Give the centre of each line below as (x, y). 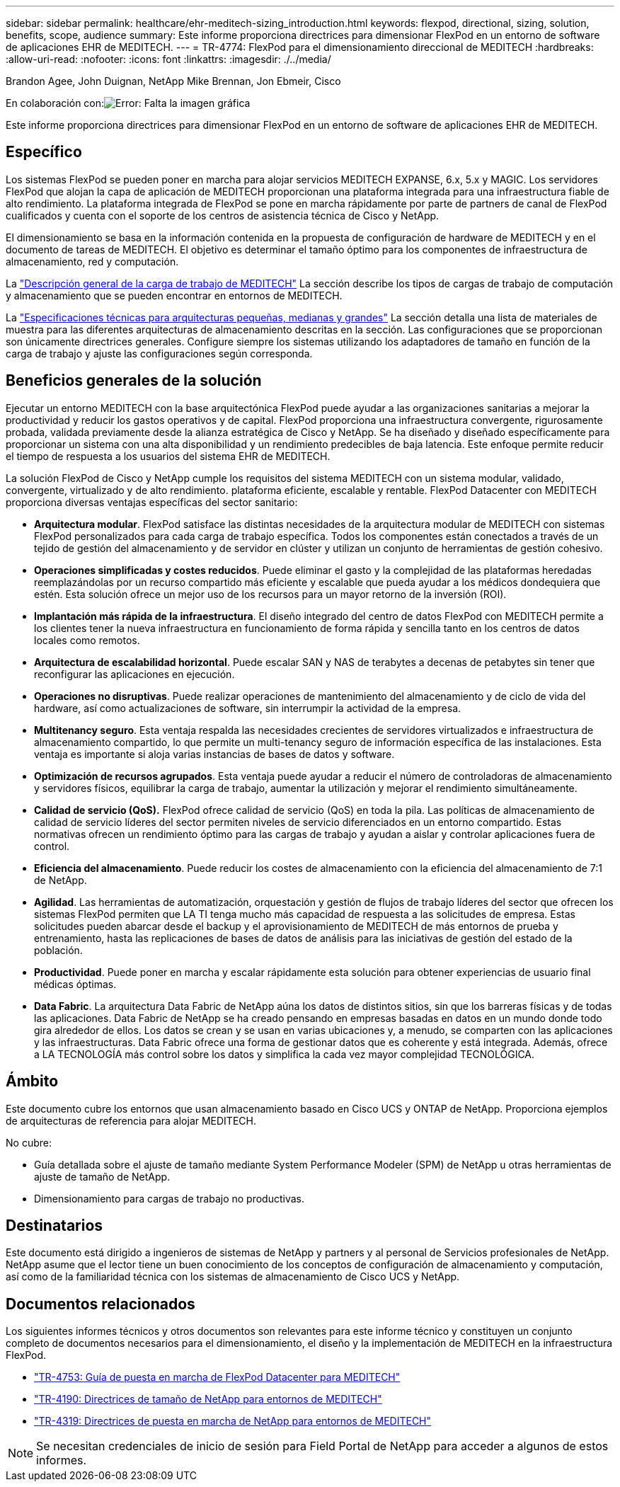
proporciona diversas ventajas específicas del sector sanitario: (152, 502)
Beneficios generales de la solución (134, 381)
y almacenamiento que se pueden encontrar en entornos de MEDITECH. (174, 295)
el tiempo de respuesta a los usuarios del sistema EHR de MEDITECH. (168, 456)
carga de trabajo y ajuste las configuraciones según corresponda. (159, 353)
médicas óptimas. (75, 984)
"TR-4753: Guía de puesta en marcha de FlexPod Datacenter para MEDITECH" (217, 1377)
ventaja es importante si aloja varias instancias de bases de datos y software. (214, 754)
